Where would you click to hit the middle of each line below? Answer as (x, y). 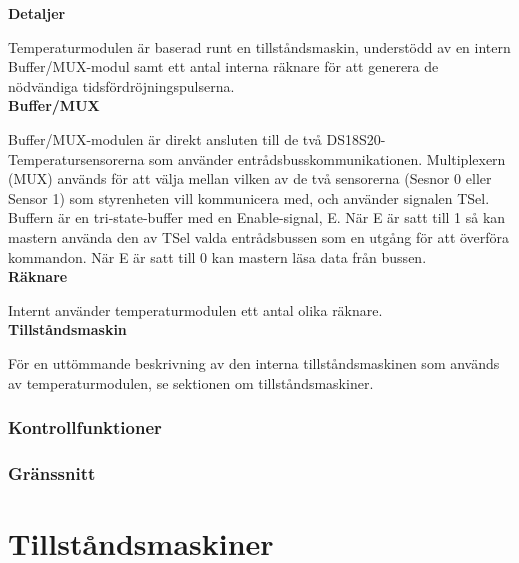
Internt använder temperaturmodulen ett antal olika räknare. (195, 309)
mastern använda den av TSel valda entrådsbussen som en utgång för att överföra (259, 236)
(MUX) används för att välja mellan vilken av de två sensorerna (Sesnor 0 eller (250, 178)
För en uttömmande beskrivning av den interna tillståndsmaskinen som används (254, 362)
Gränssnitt (52, 472)
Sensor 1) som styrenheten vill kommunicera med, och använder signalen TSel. (249, 197)
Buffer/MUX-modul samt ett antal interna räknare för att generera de (223, 66)
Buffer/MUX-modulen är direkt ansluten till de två (165, 138)
